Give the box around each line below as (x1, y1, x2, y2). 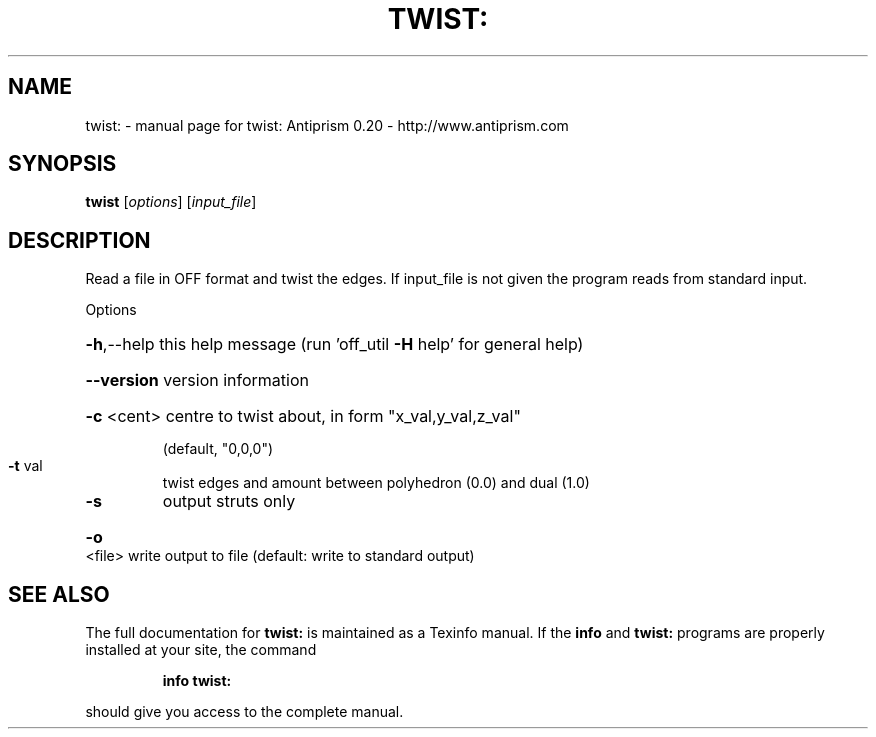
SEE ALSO (8, 581, 110, 607)
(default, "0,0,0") (162, 440, 274, 458)
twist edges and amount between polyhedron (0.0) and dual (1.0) (162, 474, 590, 492)
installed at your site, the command (85, 641, 317, 659)
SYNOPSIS (8, 151, 117, 177)
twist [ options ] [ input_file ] (85, 193, 257, 211)
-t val (8, 457, 43, 475)
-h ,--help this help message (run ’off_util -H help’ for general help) (85, 334, 584, 355)
